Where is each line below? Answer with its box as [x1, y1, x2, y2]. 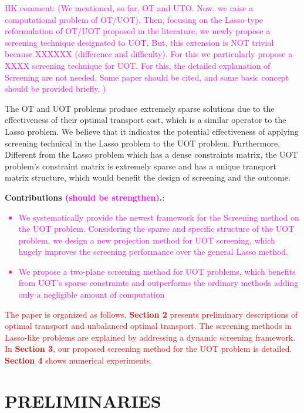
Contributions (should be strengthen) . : [5, 191, 165, 203]
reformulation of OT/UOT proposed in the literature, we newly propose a [5, 25, 271, 37]
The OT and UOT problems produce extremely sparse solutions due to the [5, 102, 275, 114]
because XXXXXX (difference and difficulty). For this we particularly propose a [5, 48, 293, 60]
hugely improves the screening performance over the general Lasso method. [18, 245, 288, 258]
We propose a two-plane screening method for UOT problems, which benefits [18, 265, 296, 277]
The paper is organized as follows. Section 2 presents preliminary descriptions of [5, 308, 298, 320]
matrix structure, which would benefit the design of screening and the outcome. [5, 171, 291, 184]
